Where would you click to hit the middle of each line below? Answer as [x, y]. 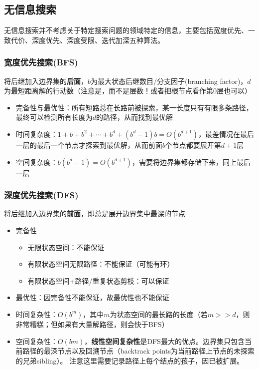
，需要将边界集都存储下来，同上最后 [191, 162]
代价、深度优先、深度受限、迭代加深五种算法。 [87, 40]
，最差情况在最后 [226, 134]
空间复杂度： [37, 162]
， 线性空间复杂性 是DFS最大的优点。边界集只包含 [164, 341]
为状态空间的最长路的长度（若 [159, 314]
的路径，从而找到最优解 [135, 117]
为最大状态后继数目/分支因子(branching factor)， [169, 81]
